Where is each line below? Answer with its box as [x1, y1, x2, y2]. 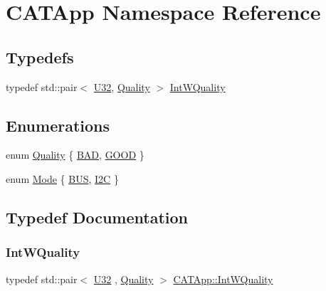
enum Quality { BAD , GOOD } [6, 147, 144, 162]
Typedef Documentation [6, 206, 188, 228]
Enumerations [6, 114, 110, 136]
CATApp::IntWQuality [173, 271, 273, 286]
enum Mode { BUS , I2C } [6, 171, 119, 186]
